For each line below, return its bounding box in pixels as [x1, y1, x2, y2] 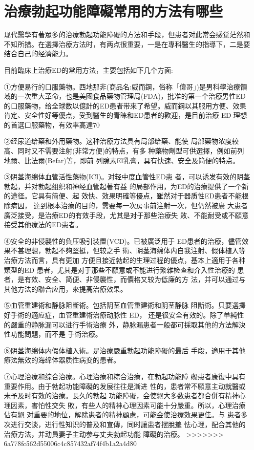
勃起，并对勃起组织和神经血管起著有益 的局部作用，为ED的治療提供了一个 [4, 181, 242, 191]
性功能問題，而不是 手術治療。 [4, 329, 102, 339]
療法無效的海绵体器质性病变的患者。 [4, 355, 120, 365]
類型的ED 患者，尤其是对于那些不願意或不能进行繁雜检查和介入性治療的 [4, 264, 235, 275]
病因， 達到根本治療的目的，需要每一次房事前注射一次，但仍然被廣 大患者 [10, 200, 248, 211]
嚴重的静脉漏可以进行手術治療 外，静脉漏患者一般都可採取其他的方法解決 [10, 319, 246, 329]
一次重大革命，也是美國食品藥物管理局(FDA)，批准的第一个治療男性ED [17, 91, 246, 101]
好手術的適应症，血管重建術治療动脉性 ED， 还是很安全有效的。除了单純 [4, 309, 237, 320]
